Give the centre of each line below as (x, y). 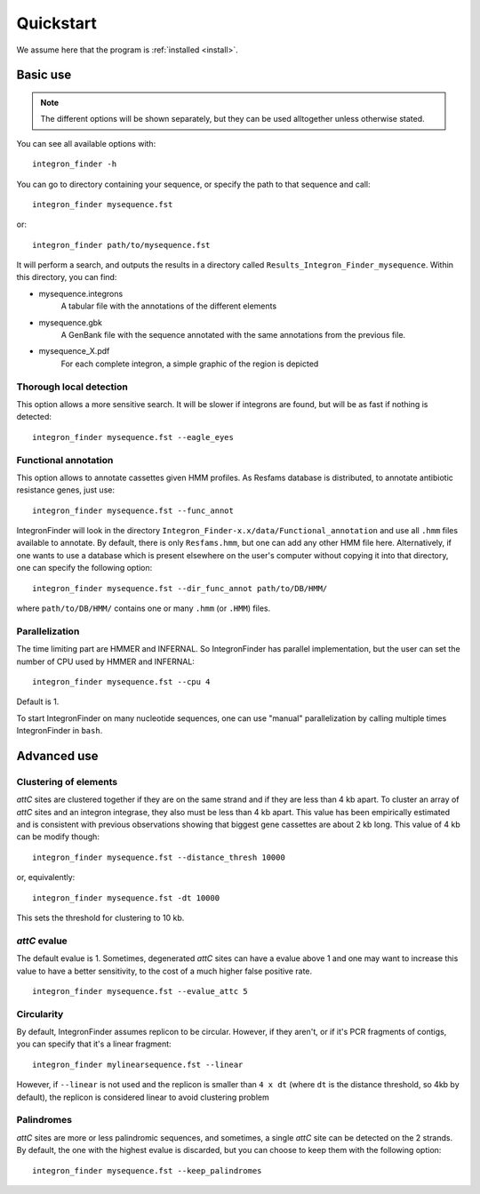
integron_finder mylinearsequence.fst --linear (138, 1064)
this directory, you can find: (67, 277)
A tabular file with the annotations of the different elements (169, 306)
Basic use (44, 75)
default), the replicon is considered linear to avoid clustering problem (143, 1097)
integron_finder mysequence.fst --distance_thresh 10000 (159, 857)
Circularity (40, 1014)
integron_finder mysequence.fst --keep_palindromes (147, 1170)
